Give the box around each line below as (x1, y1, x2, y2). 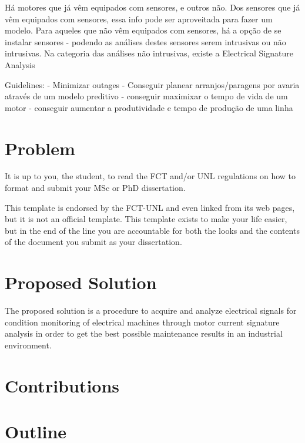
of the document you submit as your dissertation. (5, 236, 182, 248)
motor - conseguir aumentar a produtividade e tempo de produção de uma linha (5, 101, 293, 113)
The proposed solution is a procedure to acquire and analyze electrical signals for (5, 304, 297, 317)
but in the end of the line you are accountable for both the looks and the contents (5, 224, 300, 236)
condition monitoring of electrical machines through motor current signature (5, 316, 280, 328)
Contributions (5, 373, 120, 397)
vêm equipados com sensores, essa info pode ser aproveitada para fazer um (5, 12, 273, 25)
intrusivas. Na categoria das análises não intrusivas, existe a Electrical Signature (5, 47, 293, 59)
